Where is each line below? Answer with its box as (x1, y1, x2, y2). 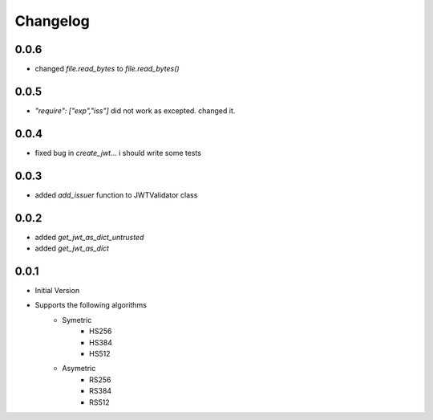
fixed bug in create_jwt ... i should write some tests (34, 148, 202, 157)
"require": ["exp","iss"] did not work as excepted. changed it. (34, 105, 236, 116)
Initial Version (34, 285, 80, 295)
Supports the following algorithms (34, 300, 148, 310)
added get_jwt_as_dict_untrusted (34, 232, 144, 242)
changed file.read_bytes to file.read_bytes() (34, 64, 180, 74)
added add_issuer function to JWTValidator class (34, 190, 198, 200)
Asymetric (62, 364, 96, 373)
